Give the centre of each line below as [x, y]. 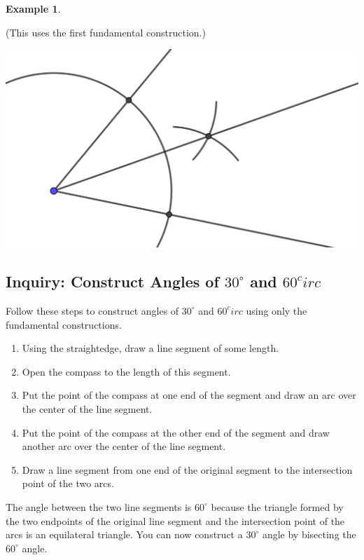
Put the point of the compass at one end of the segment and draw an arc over [189, 395]
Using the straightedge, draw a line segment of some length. [150, 348]
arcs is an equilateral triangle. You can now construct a [124, 534]
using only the [276, 310]
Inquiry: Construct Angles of [112, 281]
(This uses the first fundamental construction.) [106, 32]
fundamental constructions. [64, 324]
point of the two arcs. [68, 483]
